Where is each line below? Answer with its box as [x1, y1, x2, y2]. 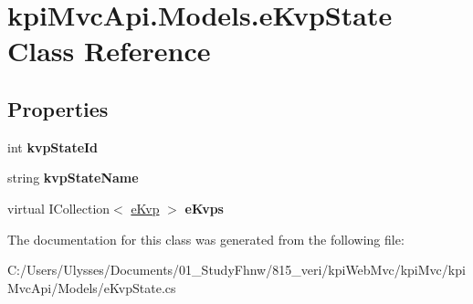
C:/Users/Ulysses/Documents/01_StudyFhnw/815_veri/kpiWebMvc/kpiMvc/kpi [7, 260, 466, 279]
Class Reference [7, 32, 211, 69]
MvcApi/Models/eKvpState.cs [7, 278, 176, 297]
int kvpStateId [7, 137, 99, 156]
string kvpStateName [7, 168, 139, 187]
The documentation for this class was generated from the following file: [7, 229, 405, 248]
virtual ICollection [7, 198, 110, 217]
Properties [7, 94, 109, 122]
